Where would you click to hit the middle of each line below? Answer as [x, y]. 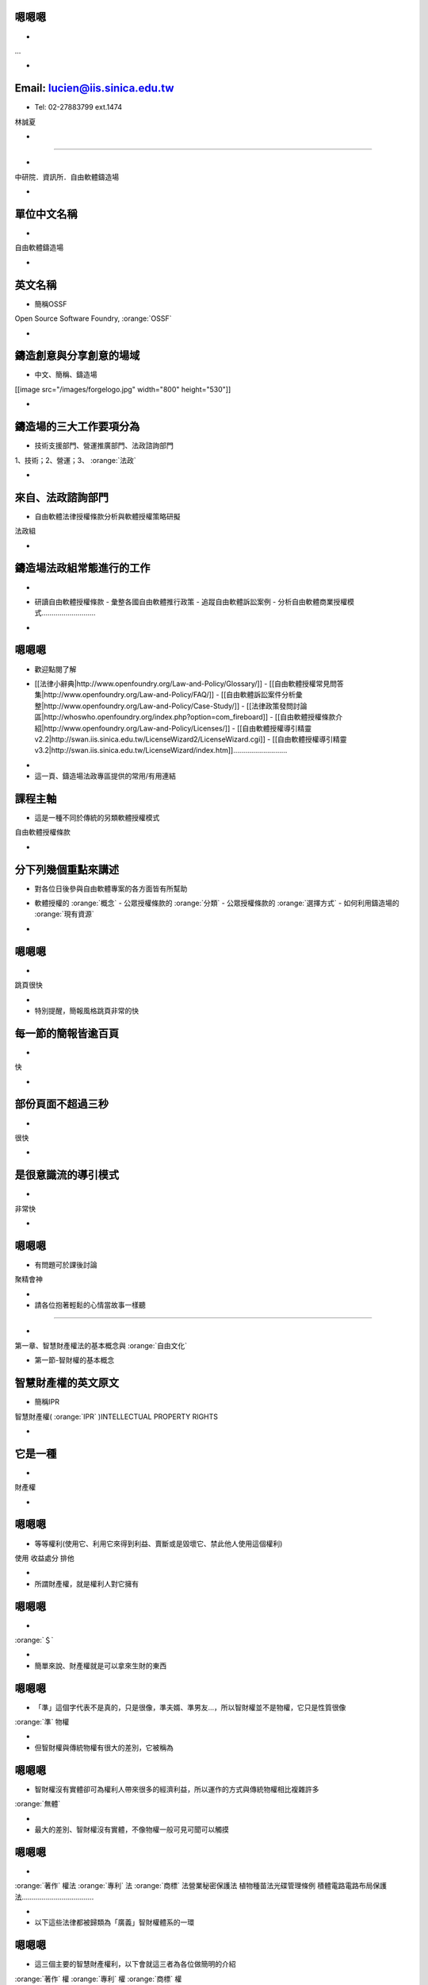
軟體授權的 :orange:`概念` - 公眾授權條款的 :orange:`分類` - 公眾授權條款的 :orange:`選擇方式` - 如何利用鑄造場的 [217, 903]
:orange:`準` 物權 [42, 1722]
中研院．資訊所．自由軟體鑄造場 [67, 177]
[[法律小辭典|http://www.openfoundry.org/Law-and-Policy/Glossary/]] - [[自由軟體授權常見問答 [189, 684]
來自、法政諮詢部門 [61, 497]
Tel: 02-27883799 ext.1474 [78, 107]
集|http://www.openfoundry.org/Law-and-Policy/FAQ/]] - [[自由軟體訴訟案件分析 [165, 695]
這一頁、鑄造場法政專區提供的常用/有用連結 [105, 776]
